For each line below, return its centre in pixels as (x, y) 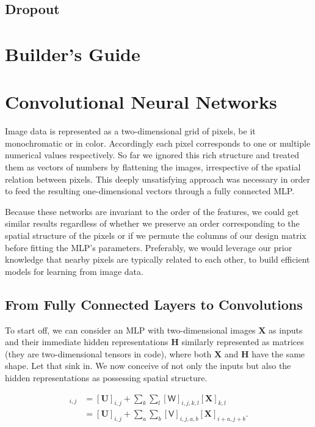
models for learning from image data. (74, 271)
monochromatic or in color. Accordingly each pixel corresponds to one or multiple (158, 143)
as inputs (286, 330)
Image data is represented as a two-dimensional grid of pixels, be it (130, 131)
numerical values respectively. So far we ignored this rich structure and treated (152, 155)
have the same (278, 353)
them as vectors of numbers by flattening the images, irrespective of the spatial (153, 167)
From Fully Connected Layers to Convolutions (154, 304)
